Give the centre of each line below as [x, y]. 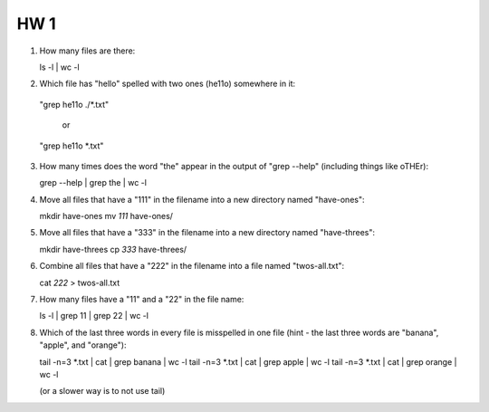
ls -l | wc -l [60, 67]
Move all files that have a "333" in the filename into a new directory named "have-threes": [207, 233]
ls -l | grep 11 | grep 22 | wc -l [94, 316]
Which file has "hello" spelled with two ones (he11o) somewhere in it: [168, 84]
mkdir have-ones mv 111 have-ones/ [106, 216]
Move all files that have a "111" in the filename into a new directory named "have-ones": [202, 199]
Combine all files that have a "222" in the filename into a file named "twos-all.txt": [192, 266]
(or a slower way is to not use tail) [102, 391]
